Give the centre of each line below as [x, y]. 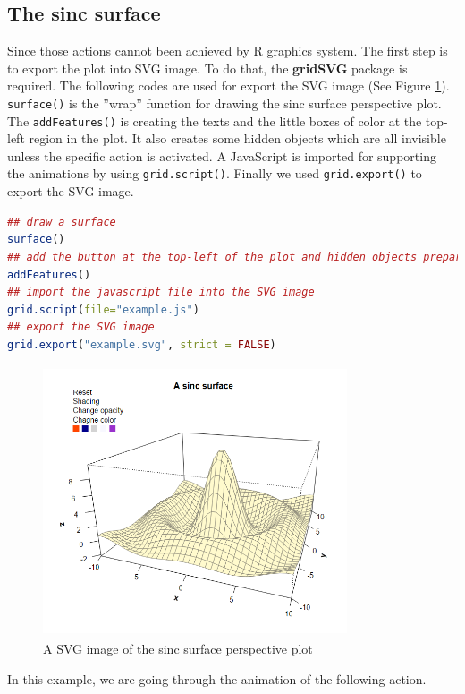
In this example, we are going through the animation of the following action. [217, 679]
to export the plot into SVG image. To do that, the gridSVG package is [207, 68]
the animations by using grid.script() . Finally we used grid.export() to [215, 173]
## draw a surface [62, 222]
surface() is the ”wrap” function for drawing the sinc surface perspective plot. [224, 103]
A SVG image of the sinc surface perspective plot [178, 649]
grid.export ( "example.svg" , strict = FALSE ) [142, 344]
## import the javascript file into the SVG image [161, 292]
